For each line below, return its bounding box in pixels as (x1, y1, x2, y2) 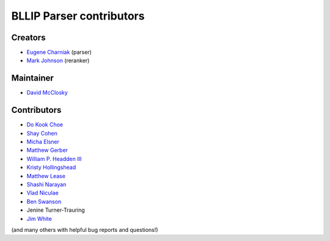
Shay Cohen (26, 129, 58, 137)
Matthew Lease (26, 172, 65, 179)
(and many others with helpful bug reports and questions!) (11, 226, 158, 233)
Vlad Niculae (26, 189, 59, 196)
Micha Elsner (26, 138, 60, 146)
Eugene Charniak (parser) (26, 49, 92, 56)
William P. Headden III (26, 155, 82, 162)
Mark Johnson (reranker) (26, 57, 90, 64)
